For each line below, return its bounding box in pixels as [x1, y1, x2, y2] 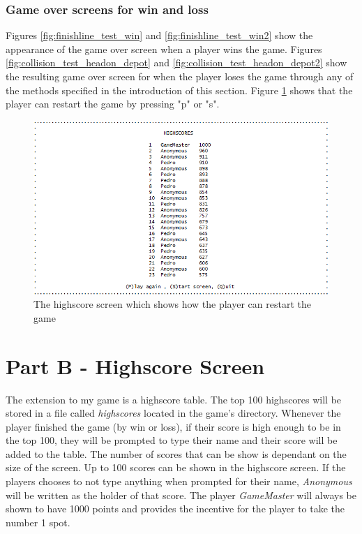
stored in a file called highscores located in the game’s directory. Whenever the [6, 406, 341, 420]
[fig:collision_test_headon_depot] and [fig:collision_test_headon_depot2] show [6, 55, 347, 70]
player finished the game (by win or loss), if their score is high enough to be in [6, 419, 341, 433]
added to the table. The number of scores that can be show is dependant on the [6, 446, 347, 461]
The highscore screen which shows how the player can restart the [33, 297, 311, 311]
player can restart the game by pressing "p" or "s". [6, 96, 220, 111]
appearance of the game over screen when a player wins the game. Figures [6, 41, 322, 56]
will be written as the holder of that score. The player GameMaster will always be [6, 487, 356, 502]
